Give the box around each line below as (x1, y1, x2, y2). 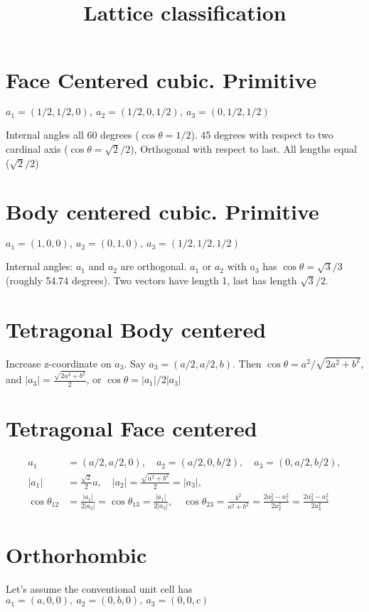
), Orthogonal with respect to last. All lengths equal (130, 141, 357, 156)
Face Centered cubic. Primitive (6, 65, 317, 95)
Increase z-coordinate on (6, 355, 112, 370)
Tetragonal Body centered (6, 314, 267, 343)
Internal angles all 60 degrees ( (6, 127, 139, 142)
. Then (232, 355, 262, 370)
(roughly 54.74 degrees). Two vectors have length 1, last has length (6, 272, 297, 287)
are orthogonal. (120, 259, 187, 274)
